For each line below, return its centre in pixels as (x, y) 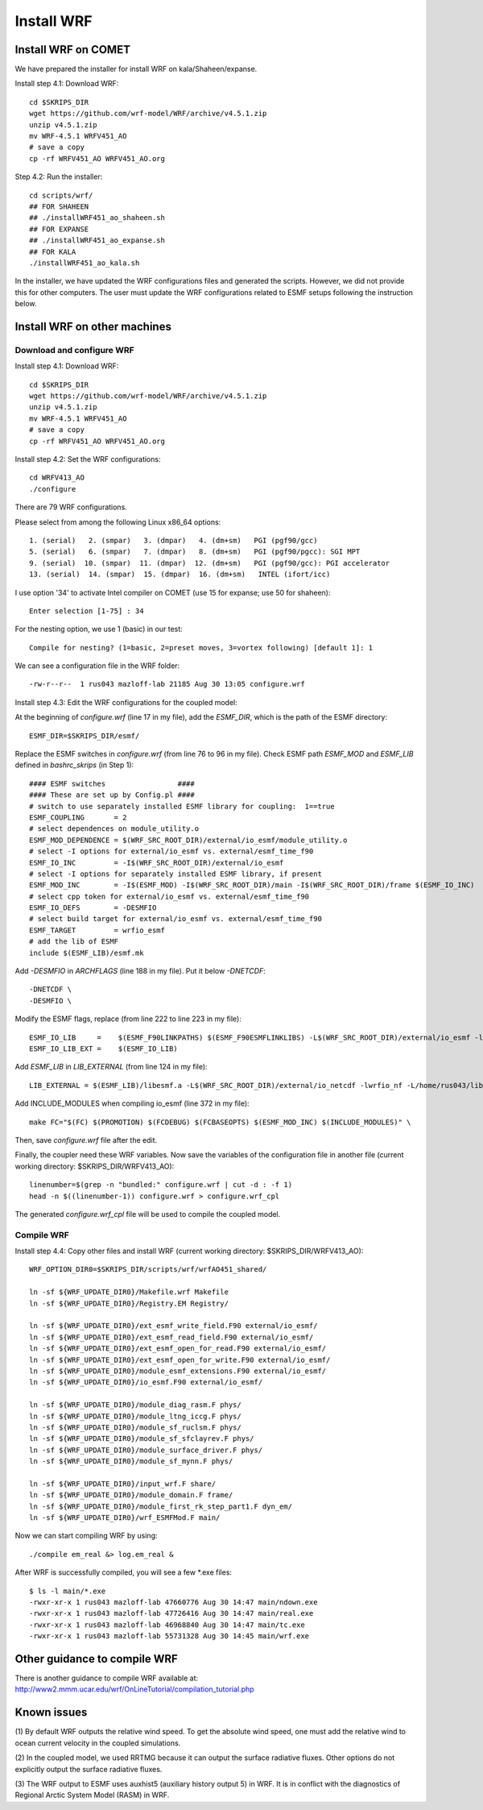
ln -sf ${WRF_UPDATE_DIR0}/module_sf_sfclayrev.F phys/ (142, 1439)
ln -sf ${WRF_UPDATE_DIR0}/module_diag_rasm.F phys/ (135, 1405)
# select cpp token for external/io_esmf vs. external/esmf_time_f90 (169, 896)
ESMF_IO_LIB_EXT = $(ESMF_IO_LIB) (104, 1049)
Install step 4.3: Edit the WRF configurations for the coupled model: (126, 702)
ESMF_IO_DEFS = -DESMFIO (93, 908)
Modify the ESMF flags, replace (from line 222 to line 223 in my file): (128, 1019)
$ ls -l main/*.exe (68, 1591)
